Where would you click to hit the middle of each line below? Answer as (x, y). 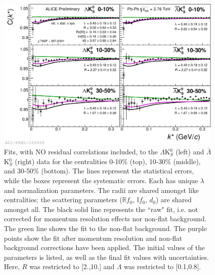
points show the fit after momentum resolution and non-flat (93, 238)
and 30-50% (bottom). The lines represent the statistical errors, (99, 171)
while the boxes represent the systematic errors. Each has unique (101, 180)
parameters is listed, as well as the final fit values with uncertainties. (107, 257)
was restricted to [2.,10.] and (72, 266)
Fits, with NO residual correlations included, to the (81, 152)
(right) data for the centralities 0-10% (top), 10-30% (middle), (108, 161)
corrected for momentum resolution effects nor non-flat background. (105, 219)
